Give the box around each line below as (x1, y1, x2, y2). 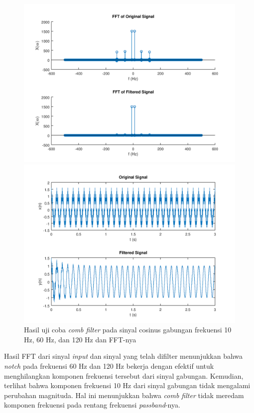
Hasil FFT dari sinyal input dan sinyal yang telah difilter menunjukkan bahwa (4, 351, 243, 361)
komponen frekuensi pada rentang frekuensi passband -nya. (4, 400, 180, 410)
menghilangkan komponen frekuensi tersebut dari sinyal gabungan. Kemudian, (4, 370, 244, 381)
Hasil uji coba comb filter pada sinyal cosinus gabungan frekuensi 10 (24, 324, 232, 335)
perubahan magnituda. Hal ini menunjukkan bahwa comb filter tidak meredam (4, 390, 244, 400)
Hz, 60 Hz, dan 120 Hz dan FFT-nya (24, 334, 136, 344)
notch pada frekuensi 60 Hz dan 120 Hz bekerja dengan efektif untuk (4, 360, 214, 371)
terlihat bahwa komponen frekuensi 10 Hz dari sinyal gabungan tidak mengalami (4, 380, 251, 391)
